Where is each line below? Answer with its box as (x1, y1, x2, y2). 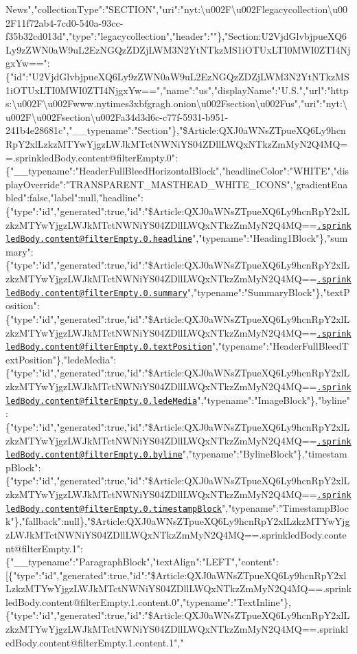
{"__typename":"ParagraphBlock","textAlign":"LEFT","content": (5, 554, 279, 569)
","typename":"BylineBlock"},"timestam (182, 447, 347, 461)
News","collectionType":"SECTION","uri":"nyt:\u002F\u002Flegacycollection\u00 (5, 2, 348, 16)
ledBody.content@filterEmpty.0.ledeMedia (5, 396, 198, 406)
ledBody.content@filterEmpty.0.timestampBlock (5, 504, 222, 514)
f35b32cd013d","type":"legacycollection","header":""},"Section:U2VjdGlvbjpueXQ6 (5, 29, 347, 43)
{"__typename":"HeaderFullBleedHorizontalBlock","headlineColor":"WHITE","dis (5, 163, 349, 178)
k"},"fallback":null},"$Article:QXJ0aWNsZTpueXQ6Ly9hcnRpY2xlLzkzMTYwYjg (5, 514, 350, 528)
